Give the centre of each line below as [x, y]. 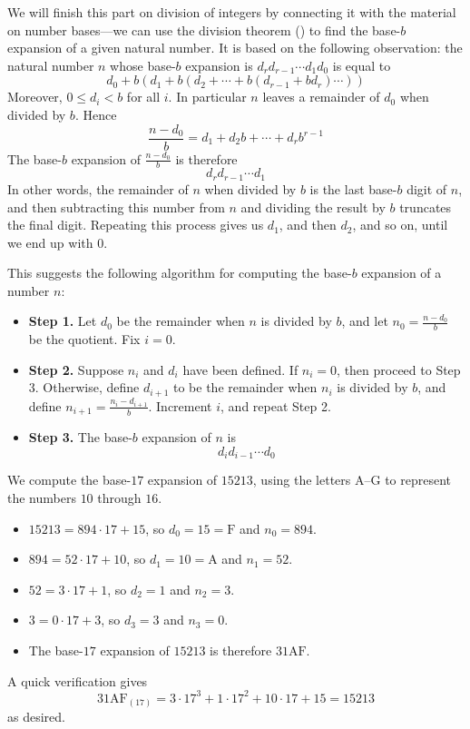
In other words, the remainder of [98, 188]
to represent [418, 480]
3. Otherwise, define [84, 387]
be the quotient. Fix [84, 339]
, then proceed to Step [399, 369]
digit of [427, 188]
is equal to [362, 65]
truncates [426, 207]
